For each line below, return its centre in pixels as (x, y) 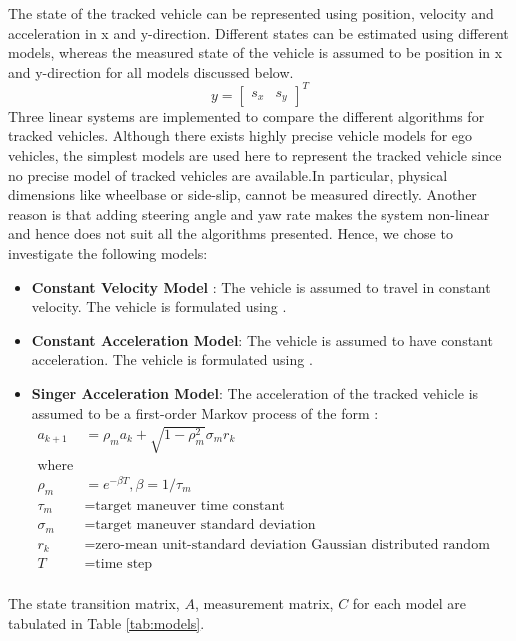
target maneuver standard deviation (205, 525)
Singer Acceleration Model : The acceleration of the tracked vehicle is (255, 393)
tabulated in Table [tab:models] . (106, 622)
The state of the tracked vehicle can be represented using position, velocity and (251, 13)
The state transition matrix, (94, 603)
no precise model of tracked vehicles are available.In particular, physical (228, 174)
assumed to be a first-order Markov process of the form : (205, 412)
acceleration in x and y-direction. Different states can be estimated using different (258, 32)
